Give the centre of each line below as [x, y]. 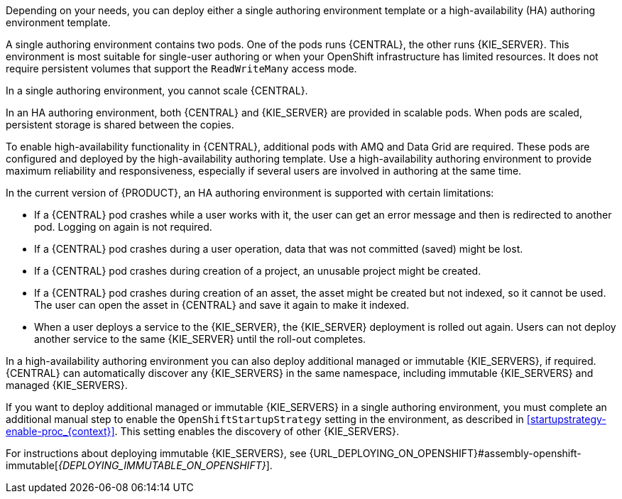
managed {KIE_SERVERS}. [67, 385]
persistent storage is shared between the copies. [120, 125]
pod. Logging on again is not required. [123, 227]
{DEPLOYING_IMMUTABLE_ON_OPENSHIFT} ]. [165, 465]
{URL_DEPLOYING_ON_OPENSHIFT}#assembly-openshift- [445, 453]
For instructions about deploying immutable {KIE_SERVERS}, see [156, 453]
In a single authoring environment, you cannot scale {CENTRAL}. [157, 91]
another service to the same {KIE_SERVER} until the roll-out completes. [200, 339]
